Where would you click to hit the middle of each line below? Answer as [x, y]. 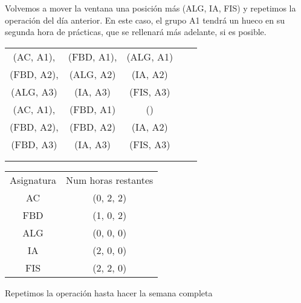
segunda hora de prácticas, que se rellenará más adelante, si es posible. [136, 32]
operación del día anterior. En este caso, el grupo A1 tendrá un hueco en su [145, 20]
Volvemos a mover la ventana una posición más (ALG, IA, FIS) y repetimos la [150, 8]
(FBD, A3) [34, 144]
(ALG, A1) [150, 56]
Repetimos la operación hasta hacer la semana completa [109, 292]
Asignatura [33, 180]
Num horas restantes [110, 180]
